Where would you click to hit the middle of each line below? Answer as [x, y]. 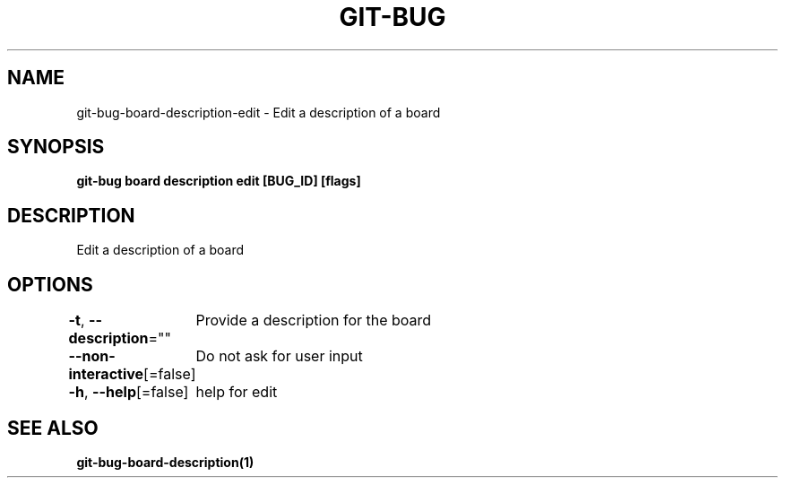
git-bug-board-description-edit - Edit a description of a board [259, 112]
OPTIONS [50, 284]
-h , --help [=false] [129, 392]
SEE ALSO [53, 428]
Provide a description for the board [314, 320]
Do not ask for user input [279, 356]
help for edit [237, 392]
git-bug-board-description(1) [165, 462]
